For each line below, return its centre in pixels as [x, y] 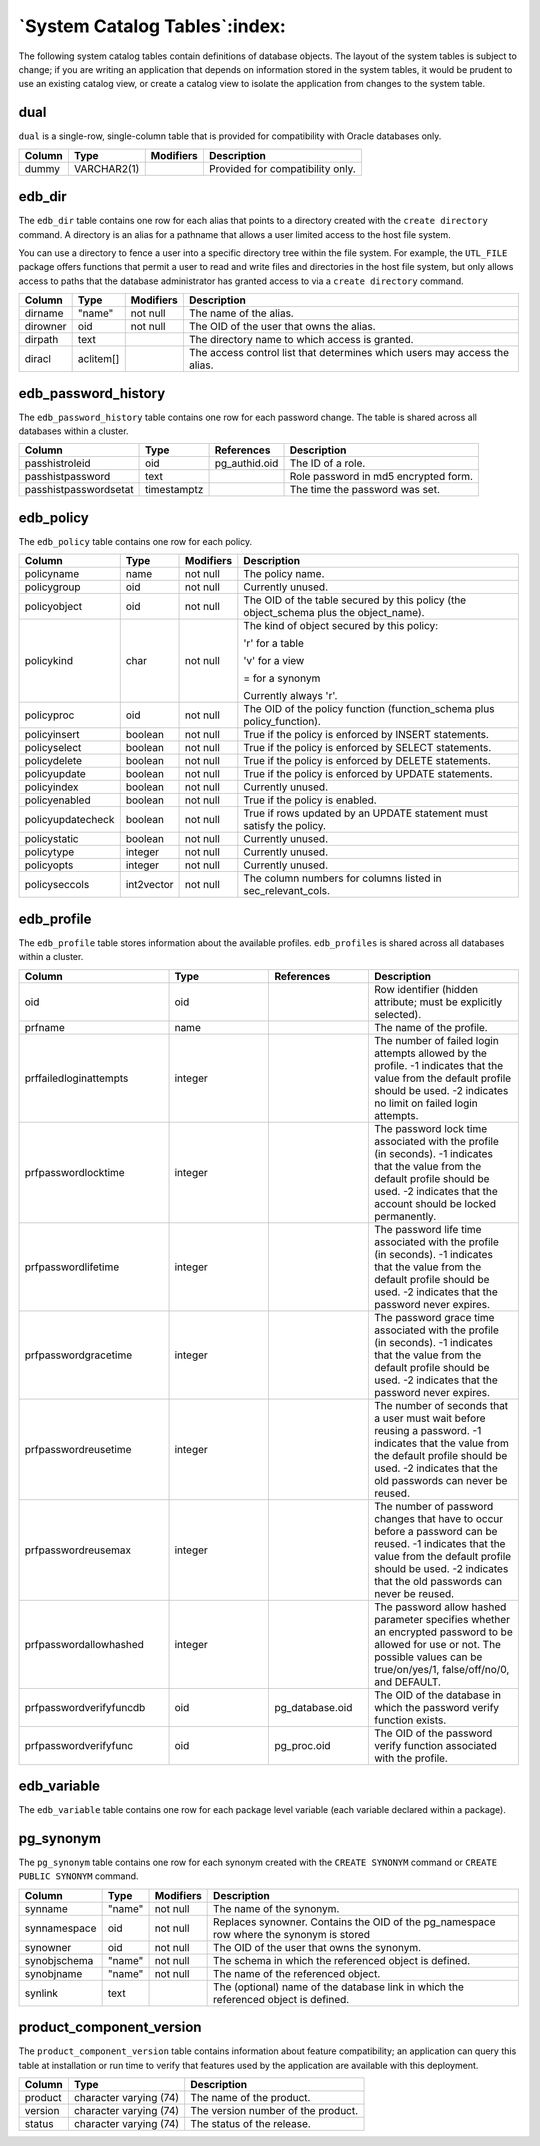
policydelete [53, 761]
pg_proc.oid [302, 1745]
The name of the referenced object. [297, 1973]
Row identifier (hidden [426, 989]
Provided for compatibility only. [282, 168]
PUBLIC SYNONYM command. [78, 1876]
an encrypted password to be [444, 1632]
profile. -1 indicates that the [439, 1065]
